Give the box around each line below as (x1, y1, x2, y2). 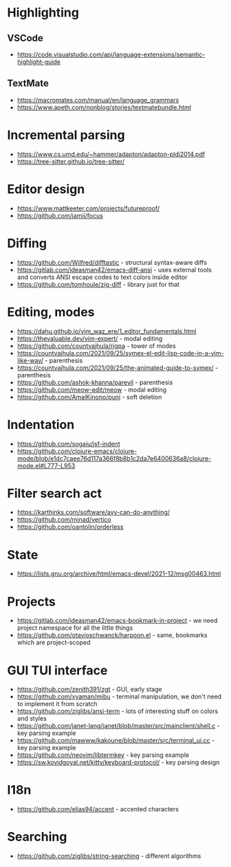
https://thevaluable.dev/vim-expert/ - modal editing (16, 334, 163, 342)
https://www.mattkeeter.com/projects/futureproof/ (16, 204, 160, 212)
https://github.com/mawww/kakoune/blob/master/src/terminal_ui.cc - (16, 736, 215, 745)
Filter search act (7, 485, 102, 501)
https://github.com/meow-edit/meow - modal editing (16, 385, 167, 393)
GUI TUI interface (7, 662, 108, 678)
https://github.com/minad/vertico (16, 516, 111, 524)
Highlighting (7, 5, 79, 21)
